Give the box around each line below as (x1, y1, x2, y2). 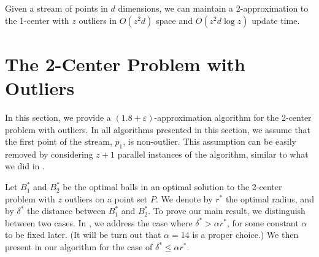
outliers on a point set (64, 192, 148, 205)
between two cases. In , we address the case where (5, 216, 193, 229)
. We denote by (155, 192, 213, 205)
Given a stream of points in (5, 2, 108, 14)
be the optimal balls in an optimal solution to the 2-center (63, 180, 282, 193)
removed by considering (5, 147, 93, 160)
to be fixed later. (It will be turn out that (5, 228, 161, 241)
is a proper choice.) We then (192, 228, 299, 241)
